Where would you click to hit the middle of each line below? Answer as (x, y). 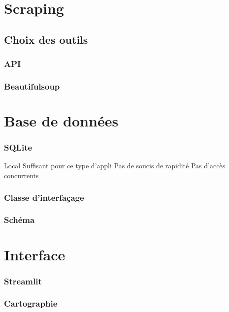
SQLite (18, 147)
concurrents (21, 175)
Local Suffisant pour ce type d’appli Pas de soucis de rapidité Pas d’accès (115, 166)
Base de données (61, 121)
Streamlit (23, 281)
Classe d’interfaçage (44, 197)
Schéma (19, 220)
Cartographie (31, 303)
